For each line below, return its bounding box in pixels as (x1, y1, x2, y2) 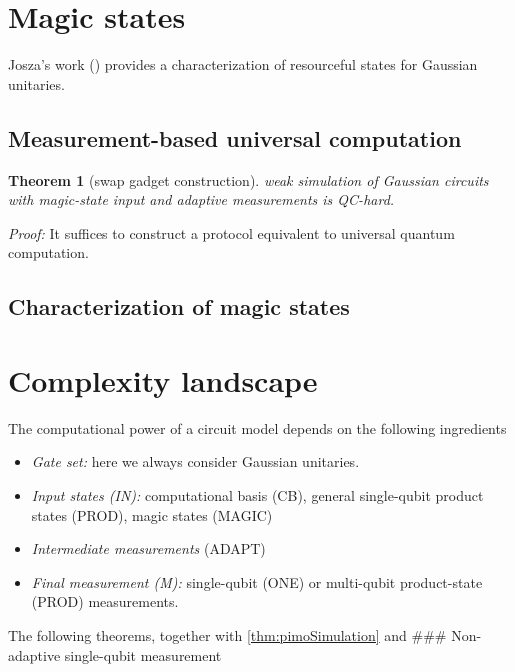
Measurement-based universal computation (8, 122, 462, 153)
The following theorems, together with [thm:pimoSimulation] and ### (8, 624, 447, 645)
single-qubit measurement (64, 644, 222, 665)
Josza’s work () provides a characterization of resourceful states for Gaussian (8, 54, 478, 75)
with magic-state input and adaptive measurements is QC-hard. (8, 189, 395, 210)
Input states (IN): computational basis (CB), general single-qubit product (31, 484, 484, 505)
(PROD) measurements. (31, 591, 179, 612)
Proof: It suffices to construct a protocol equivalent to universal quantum (8, 222, 455, 243)
